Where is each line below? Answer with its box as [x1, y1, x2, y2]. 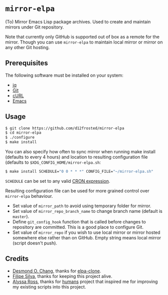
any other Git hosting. [5, 44, 50, 50]
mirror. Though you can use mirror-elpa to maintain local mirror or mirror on [5, 39, 163, 45]
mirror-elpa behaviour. [5, 193, 53, 199]
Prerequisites [5, 59, 48, 68]
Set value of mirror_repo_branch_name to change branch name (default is [12, 208, 163, 214]
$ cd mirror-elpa [5, 130, 42, 135]
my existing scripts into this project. [12, 283, 86, 289]
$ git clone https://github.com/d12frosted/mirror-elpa [5, 126, 124, 131]
